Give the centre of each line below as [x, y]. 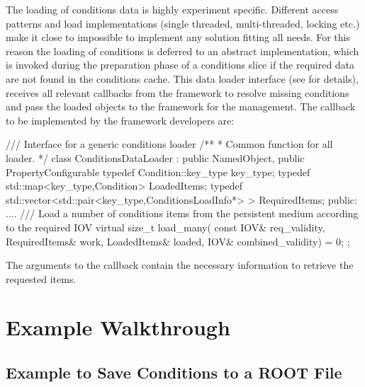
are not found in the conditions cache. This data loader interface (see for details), [182, 78]
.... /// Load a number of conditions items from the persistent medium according [182, 213]
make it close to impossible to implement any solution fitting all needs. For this [178, 37]
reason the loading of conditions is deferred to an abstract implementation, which [182, 51]
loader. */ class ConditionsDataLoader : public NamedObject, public [155, 157]
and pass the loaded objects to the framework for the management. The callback [181, 106]
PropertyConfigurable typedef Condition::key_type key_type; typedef [158, 172]
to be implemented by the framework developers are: [120, 120]
